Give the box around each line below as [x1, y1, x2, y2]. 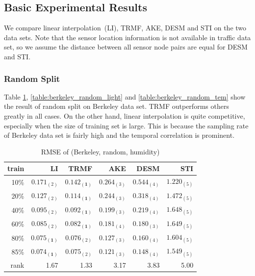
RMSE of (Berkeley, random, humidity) [41, 146, 160, 156]
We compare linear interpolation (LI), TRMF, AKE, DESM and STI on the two [4, 23, 247, 33]
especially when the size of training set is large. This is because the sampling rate [4, 120, 249, 130]
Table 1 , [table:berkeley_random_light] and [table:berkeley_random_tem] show [4, 91, 246, 101]
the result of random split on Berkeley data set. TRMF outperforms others [4, 101, 229, 111]
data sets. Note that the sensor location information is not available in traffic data [4, 32, 251, 42]
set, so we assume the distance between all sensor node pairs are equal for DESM [4, 42, 248, 52]
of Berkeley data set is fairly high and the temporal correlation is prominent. [4, 130, 235, 140]
